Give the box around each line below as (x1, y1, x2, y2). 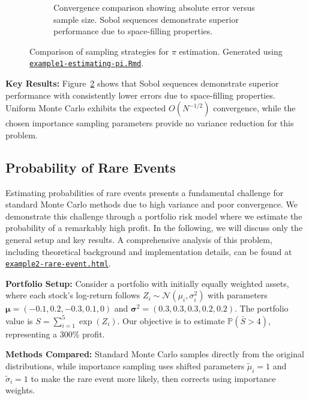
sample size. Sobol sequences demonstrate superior (53, 13, 239, 25)
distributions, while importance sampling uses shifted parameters (5, 359, 245, 372)
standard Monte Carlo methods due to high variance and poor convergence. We (5, 198, 298, 211)
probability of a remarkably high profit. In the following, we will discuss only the (5, 221, 303, 234)
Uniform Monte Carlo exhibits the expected (5, 102, 166, 114)
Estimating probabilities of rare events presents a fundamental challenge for (5, 186, 284, 198)
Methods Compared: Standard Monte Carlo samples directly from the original (5, 348, 304, 360)
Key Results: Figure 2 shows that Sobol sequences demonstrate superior (5, 77, 279, 90)
